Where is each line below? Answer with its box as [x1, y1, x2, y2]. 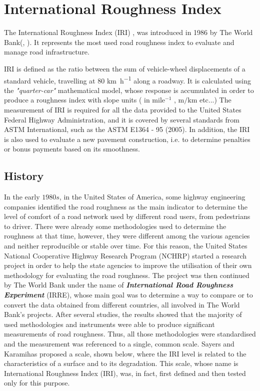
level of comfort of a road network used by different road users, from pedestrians [4, 211, 250, 221]
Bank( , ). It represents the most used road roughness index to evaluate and [4, 36, 234, 47]
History [4, 168, 44, 183]
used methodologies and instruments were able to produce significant [4, 318, 215, 329]
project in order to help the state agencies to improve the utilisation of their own [4, 260, 252, 270]
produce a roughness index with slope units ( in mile [4, 94, 165, 105]
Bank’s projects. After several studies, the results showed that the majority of [4, 309, 242, 319]
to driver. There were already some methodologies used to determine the [4, 220, 226, 231]
